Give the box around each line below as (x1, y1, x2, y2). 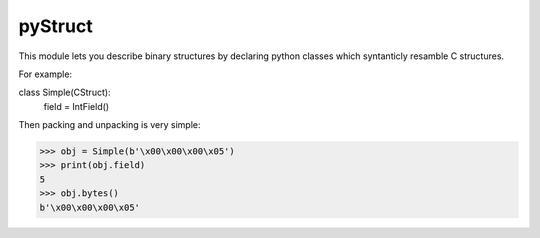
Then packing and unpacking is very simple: (18, 119, 201, 131)
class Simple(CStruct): (18, 86, 111, 99)
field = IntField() (43, 100, 110, 112)
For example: (18, 68, 73, 80)
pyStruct (18, 15, 94, 37)
